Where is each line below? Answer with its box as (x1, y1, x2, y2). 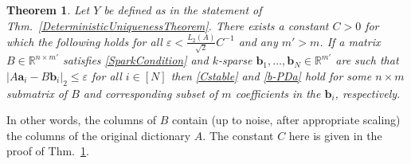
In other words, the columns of (6, 111, 157, 128)
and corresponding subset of (83, 84, 218, 101)
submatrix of (6, 84, 68, 101)
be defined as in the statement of (104, 2, 262, 18)
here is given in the (288, 127, 382, 143)
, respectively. (335, 84, 401, 101)
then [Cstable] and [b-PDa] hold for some (170, 67, 372, 84)
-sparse (217, 52, 252, 68)
